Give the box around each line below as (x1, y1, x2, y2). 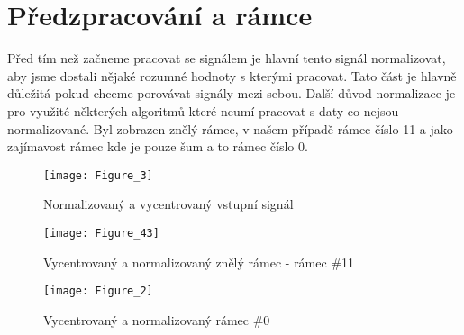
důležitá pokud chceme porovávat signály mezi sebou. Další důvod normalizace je (7, 84, 456, 103)
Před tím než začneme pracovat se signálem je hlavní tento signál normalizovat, (7, 49, 446, 68)
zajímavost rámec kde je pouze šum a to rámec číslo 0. (7, 137, 308, 156)
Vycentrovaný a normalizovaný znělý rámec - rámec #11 (43, 252, 355, 271)
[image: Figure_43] (43, 226, 159, 240)
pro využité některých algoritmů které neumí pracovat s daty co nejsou (7, 101, 399, 120)
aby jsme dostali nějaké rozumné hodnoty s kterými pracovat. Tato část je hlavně (7, 66, 457, 85)
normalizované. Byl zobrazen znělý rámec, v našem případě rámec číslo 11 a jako (7, 119, 453, 138)
